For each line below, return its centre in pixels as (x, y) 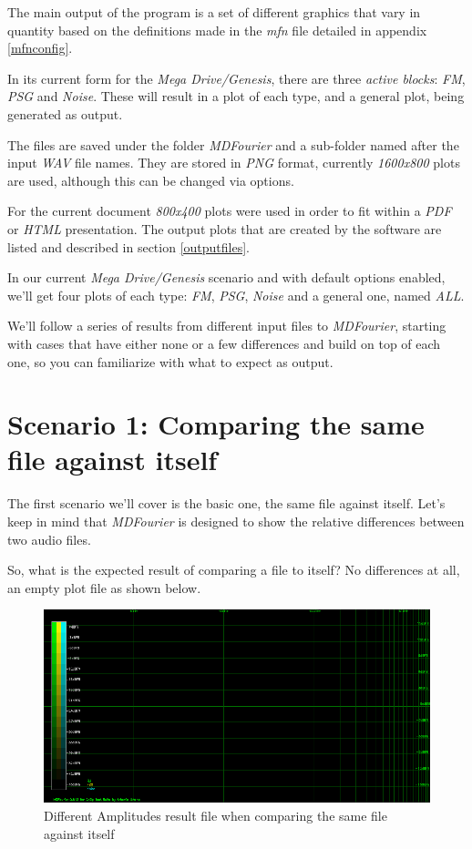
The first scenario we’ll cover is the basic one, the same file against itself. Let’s (226, 503)
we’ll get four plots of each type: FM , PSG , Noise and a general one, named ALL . (236, 295)
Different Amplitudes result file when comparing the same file (215, 815)
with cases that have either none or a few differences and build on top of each (224, 343)
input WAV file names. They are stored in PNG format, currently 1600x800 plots (234, 163)
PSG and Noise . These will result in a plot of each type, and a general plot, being (236, 96)
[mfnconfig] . (40, 48)
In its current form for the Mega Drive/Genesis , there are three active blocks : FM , (236, 78)
